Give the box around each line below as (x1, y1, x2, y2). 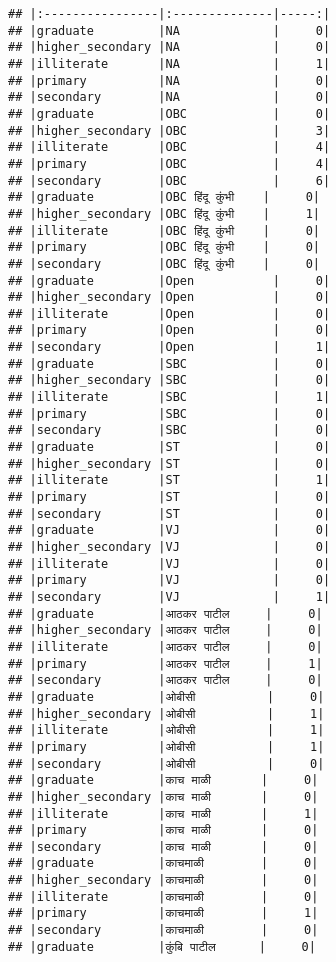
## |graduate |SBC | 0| (8, 356, 331, 371)
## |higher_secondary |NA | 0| (8, 40, 331, 55)
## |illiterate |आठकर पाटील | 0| (8, 639, 323, 654)
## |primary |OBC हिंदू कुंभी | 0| (8, 240, 320, 255)
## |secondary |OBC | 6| (8, 173, 331, 188)
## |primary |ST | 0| (8, 490, 331, 505)
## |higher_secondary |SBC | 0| (8, 373, 331, 388)
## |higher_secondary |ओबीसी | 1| (8, 706, 325, 721)
